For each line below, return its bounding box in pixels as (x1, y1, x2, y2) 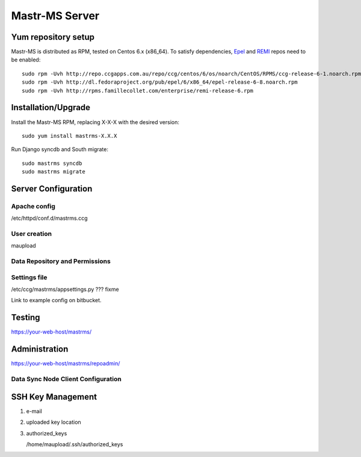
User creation (11, 229, 52, 238)
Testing (11, 312, 40, 323)
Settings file (11, 273, 48, 281)
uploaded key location (26, 418, 81, 426)
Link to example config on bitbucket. (11, 297, 102, 304)
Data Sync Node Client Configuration (11, 375, 122, 384)
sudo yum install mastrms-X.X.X (22, 132, 117, 139)
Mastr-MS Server (11, 9, 100, 22)
